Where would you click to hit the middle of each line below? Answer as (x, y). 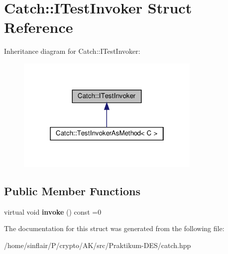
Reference (39, 27)
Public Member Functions (72, 190)
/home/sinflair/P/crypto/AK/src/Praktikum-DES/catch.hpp (98, 245)
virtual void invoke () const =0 (53, 211)
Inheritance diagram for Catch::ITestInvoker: (72, 51)
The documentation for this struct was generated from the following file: (114, 228)
